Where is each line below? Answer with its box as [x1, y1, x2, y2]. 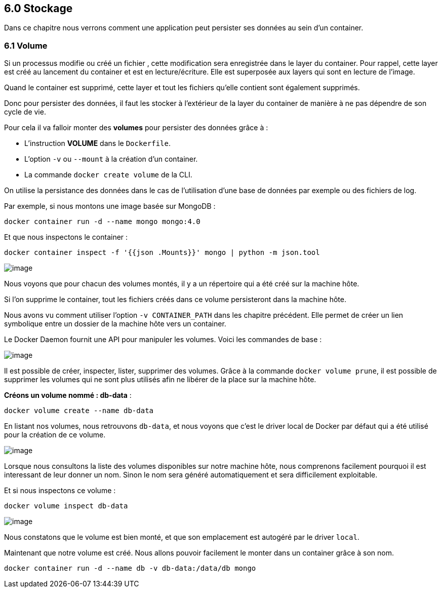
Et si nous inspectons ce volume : [4, 486, 116, 495]
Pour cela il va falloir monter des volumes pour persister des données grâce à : [4, 123, 268, 132]
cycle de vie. [4, 107, 46, 117]
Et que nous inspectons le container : [4, 233, 128, 242]
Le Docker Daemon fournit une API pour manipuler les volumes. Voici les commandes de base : [4, 335, 322, 344]
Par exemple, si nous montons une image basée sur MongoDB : [4, 202, 216, 211]
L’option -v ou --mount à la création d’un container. [24, 155, 198, 164]
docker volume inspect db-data [4, 502, 128, 510]
